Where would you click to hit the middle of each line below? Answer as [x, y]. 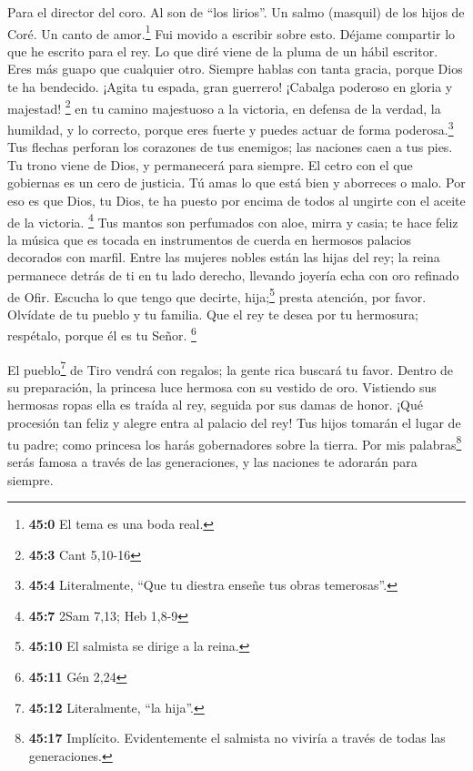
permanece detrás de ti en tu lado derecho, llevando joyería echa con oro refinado [233, 274]
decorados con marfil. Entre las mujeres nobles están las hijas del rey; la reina [224, 257]
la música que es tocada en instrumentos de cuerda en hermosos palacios [209, 239]
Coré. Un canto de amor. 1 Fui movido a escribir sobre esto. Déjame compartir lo [231, 32]
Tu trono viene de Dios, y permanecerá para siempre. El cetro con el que [210, 164]
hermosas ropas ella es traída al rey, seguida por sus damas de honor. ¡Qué [216, 405]
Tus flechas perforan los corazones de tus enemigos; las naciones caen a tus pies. [230, 147]
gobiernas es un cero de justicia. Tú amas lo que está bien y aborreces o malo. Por [236, 183]
